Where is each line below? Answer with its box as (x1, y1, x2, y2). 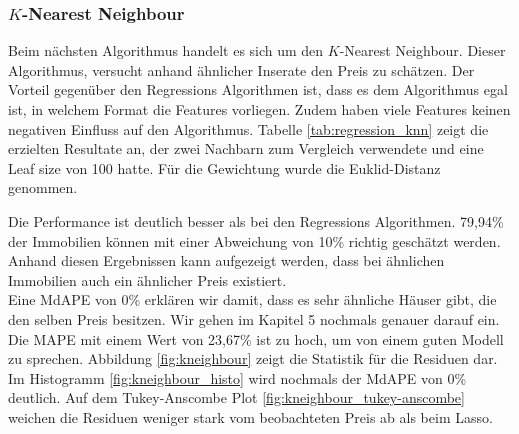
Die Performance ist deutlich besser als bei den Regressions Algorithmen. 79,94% (8, 210, 504, 231)
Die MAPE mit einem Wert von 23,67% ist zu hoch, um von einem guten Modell (8, 328, 504, 349)
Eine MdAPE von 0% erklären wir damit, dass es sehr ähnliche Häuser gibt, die (8, 289, 497, 310)
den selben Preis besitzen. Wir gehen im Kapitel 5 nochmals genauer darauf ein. (8, 308, 500, 329)
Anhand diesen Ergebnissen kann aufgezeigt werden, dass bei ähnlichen (8, 250, 445, 271)
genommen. (8, 177, 78, 198)
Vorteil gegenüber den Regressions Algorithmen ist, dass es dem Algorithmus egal (8, 79, 508, 100)
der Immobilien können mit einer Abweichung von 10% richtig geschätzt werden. (8, 230, 501, 251)
